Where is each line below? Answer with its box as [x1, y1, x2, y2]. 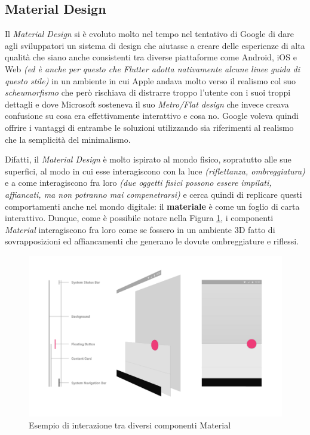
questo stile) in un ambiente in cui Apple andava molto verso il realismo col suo [5, 74, 296, 87]
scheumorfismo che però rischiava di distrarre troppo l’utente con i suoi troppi [5, 86, 291, 99]
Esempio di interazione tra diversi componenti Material [29, 419, 231, 431]
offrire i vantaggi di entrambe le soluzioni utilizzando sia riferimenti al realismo [5, 121, 294, 133]
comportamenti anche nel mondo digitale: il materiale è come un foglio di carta [5, 200, 300, 212]
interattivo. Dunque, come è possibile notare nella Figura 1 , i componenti [5, 212, 274, 224]
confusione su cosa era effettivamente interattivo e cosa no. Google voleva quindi [5, 109, 299, 122]
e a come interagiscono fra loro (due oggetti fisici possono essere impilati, [5, 176, 272, 189]
